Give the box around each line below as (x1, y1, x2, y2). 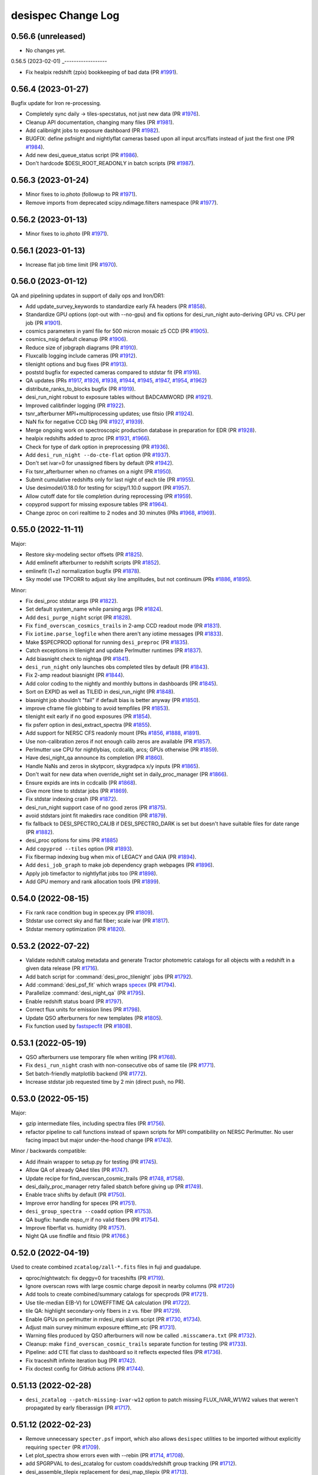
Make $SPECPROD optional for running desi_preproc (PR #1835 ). (25, 638, 190, 645)
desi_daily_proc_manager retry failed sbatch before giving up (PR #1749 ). (25, 1183, 203, 1190)
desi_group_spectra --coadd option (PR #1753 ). (25, 1208, 153, 1215)
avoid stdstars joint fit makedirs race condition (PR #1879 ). (25, 812, 167, 820)
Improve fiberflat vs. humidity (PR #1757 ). (25, 1224, 126, 1231)
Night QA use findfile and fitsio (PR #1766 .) (25, 1233, 130, 1240)
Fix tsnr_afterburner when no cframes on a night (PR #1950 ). (25, 468, 173, 475)
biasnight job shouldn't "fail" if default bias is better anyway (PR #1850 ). (25, 696, 200, 703)
